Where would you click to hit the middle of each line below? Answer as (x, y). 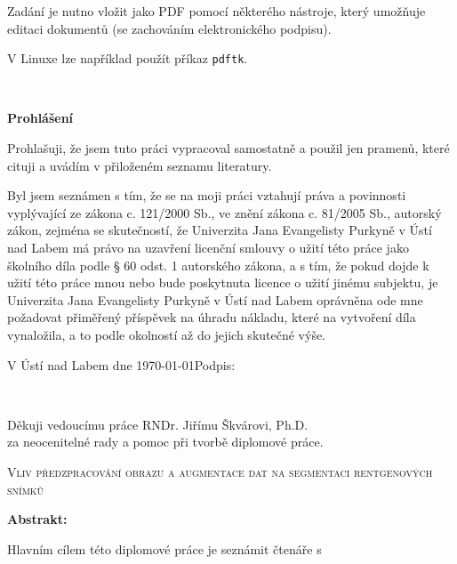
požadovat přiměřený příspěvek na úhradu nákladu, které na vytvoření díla (212, 317)
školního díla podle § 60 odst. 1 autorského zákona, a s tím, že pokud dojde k (218, 265)
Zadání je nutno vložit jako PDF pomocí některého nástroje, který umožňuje (216, 11)
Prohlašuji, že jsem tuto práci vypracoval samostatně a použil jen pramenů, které (228, 148)
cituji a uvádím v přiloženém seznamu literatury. (140, 165)
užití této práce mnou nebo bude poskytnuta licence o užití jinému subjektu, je (223, 282)
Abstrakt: (37, 519)
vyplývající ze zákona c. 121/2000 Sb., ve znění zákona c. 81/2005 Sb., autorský (224, 212)
